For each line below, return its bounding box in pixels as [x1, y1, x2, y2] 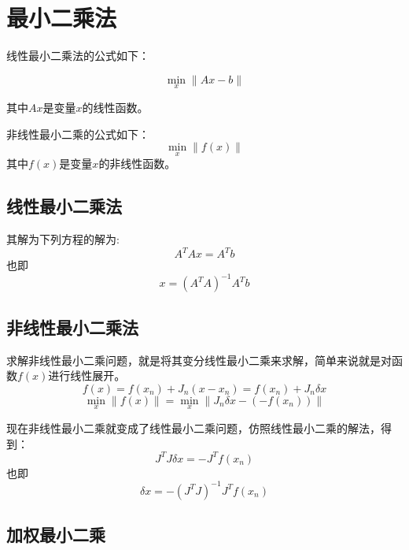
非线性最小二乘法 [6, 314, 138, 339]
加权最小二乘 [6, 522, 105, 547]
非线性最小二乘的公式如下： [6, 125, 149, 142]
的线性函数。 [82, 98, 149, 115]
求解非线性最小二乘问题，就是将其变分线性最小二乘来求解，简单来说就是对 [6, 351, 392, 368]
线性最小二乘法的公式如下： [6, 47, 149, 64]
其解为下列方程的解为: [6, 231, 120, 247]
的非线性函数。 [98, 155, 176, 172]
